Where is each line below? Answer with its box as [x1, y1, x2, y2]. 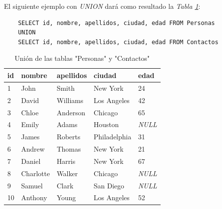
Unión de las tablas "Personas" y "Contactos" [14, 53, 150, 63]
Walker [56, 168, 78, 178]
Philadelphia [93, 131, 132, 142]
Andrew [21, 144, 45, 154]
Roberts [56, 131, 81, 142]
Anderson [56, 107, 85, 117]
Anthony [21, 192, 47, 203]
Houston [93, 119, 119, 130]
